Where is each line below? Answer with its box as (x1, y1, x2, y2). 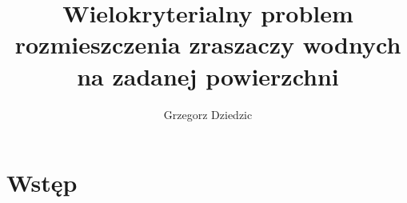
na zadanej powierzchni (77, 59, 339, 92)
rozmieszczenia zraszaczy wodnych (14, 28, 401, 61)
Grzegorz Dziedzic (163, 105, 253, 122)
